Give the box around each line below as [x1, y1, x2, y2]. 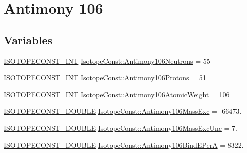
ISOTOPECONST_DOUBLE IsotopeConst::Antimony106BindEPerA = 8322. [4, 139, 244, 150]
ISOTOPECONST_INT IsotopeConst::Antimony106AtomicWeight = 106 [4, 89, 230, 99]
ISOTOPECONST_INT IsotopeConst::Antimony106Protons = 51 [4, 72, 206, 83]
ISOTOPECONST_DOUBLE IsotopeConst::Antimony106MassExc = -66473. [4, 106, 242, 116]
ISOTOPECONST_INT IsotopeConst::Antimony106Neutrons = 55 [4, 55, 210, 66]
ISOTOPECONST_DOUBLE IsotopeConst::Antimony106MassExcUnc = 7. [4, 122, 237, 133]
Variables [4, 32, 53, 47]
